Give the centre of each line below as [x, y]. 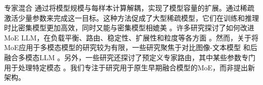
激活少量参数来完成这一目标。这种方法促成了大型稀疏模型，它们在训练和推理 [131, 17]
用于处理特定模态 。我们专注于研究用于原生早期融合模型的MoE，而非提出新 [130, 67]
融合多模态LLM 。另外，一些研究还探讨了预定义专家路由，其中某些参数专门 [130, 57]
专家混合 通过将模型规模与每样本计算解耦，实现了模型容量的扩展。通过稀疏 [129, 8]
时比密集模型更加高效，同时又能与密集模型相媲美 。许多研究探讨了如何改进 [129, 28]
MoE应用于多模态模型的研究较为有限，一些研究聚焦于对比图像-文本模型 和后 [131, 47]
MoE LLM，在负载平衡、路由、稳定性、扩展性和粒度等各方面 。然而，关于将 [131, 37]
